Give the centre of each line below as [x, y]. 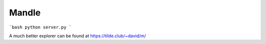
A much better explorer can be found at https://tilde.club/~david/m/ [78, 36]
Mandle [25, 13]
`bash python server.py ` [40, 27]
